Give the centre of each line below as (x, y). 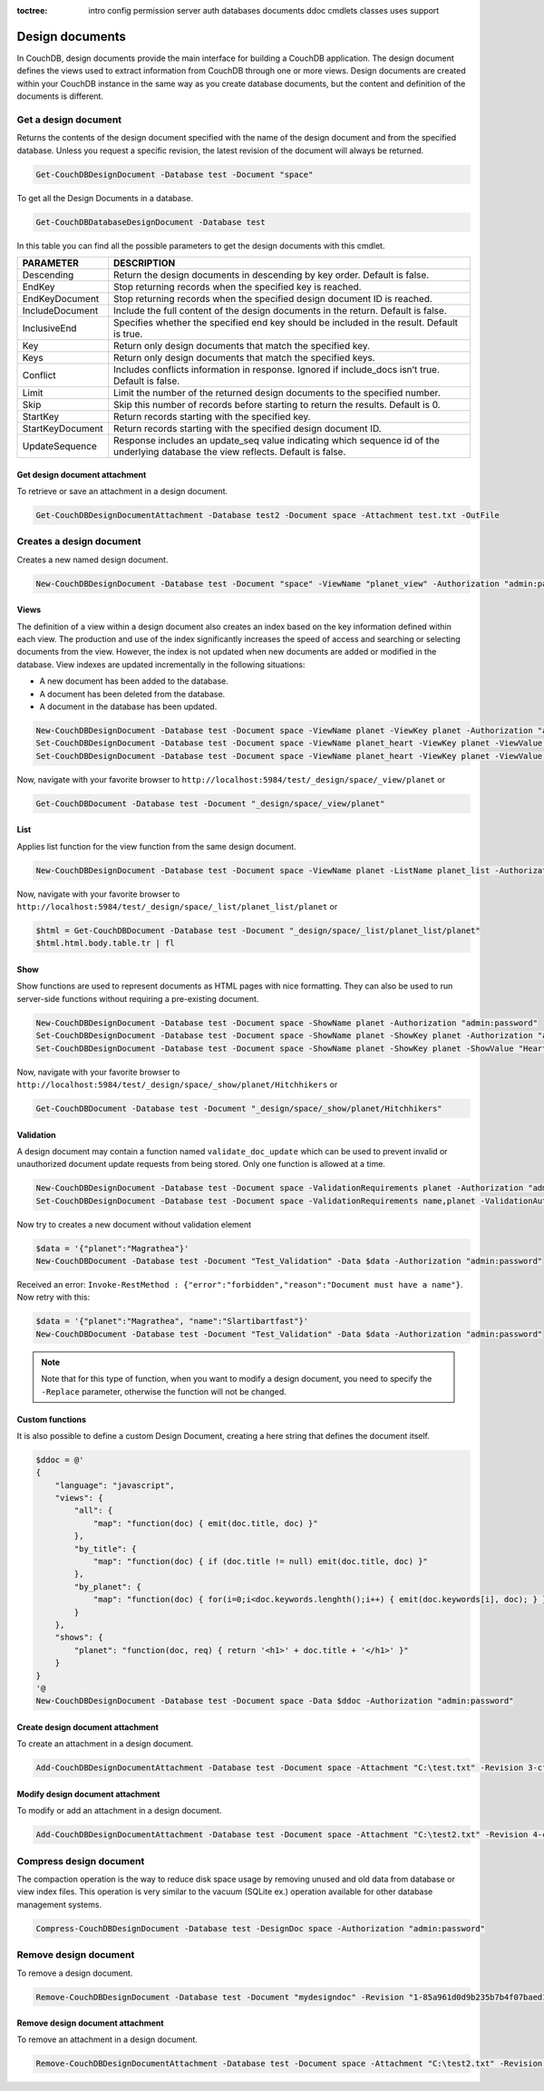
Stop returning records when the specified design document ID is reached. (273, 298)
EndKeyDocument (61, 298)
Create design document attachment (87, 1726)
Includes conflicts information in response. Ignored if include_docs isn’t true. (277, 369)
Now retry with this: (53, 1298)
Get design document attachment (82, 474)
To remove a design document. (75, 1973)
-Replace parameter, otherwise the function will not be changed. (164, 1391)
